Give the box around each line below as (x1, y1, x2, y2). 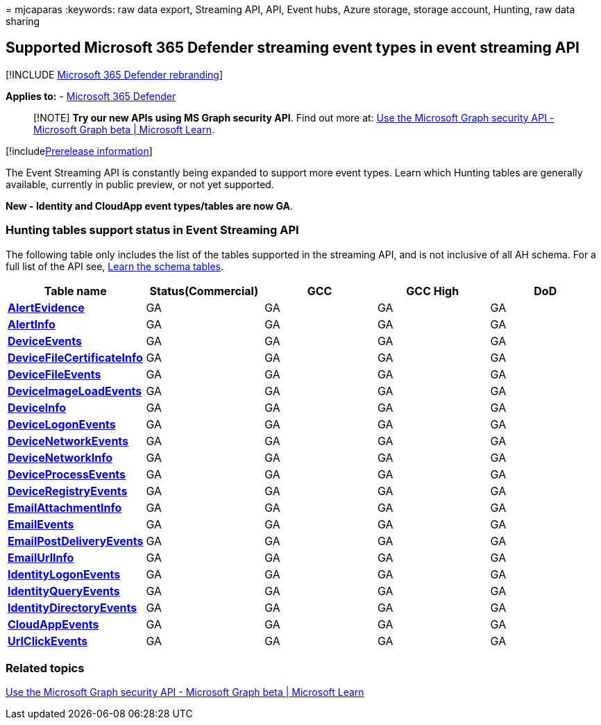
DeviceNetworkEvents (8, 433, 129, 448)
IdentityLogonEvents (8, 567, 121, 581)
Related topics (6, 660, 85, 675)
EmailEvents (8, 517, 74, 531)
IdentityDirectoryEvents (8, 600, 137, 615)
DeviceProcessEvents (8, 467, 126, 481)
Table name (44, 283, 107, 298)
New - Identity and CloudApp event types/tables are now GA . (6, 199, 293, 212)
